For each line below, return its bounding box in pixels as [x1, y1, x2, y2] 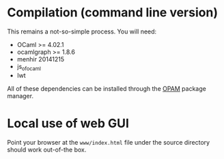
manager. [7, 91, 34, 100]
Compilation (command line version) [7, 5, 219, 20]
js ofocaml [16, 62, 41, 72]
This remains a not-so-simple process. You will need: [7, 27, 157, 35]
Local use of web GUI [7, 115, 130, 131]
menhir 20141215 [16, 55, 65, 63]
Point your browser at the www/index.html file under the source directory [7, 138, 210, 146]
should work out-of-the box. [7, 145, 87, 154]
